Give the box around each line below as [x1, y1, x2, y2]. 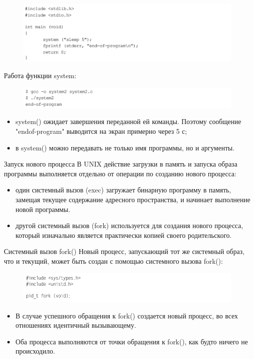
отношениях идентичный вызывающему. [15, 320, 137, 330]
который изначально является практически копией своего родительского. [15, 230, 232, 240]
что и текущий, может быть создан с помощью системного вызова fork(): [4, 255, 223, 266]
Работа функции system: [4, 70, 76, 81]
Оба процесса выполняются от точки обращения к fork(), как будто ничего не [15, 336, 248, 346]
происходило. [15, 346, 55, 356]
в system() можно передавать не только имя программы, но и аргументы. [15, 142, 235, 152]
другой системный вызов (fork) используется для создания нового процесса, [15, 220, 243, 231]
